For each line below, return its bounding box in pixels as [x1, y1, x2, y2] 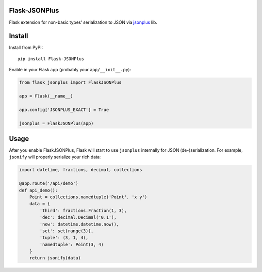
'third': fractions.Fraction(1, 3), [39, 208, 127, 213]
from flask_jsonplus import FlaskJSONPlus [19, 80, 122, 85]
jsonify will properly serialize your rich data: [9, 154, 101, 160]
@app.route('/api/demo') [19, 181, 79, 186]
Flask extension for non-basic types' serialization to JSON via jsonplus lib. [9, 19, 158, 25]
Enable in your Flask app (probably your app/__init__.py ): [9, 67, 131, 73]
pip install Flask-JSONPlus [17, 56, 84, 62]
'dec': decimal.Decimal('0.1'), [39, 215, 116, 220]
